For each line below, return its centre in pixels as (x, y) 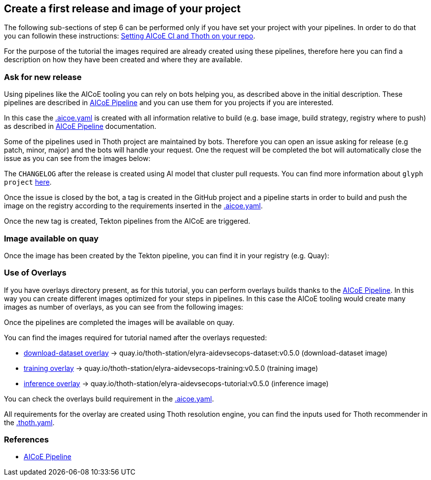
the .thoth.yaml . (29, 422)
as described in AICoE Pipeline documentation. (80, 126)
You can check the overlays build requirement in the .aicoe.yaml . (109, 399)
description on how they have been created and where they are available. (123, 60)
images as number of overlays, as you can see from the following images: (124, 307)
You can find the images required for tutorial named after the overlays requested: (136, 337)
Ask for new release (43, 77)
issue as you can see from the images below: (77, 159)
